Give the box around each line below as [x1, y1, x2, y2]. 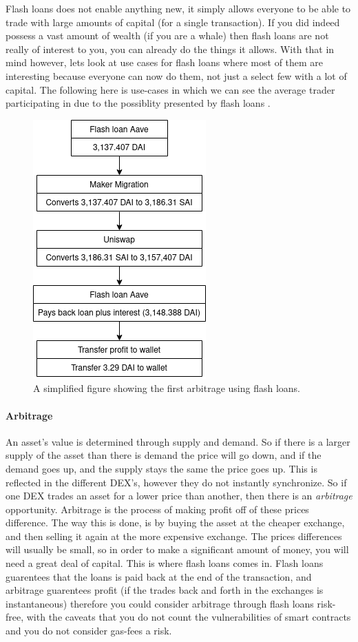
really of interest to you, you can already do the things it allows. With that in [6, 41, 335, 56]
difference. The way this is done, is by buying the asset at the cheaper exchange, [6, 515, 345, 530]
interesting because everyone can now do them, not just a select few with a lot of [6, 68, 347, 83]
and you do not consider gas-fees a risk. [6, 623, 172, 638]
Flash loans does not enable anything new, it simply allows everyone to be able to [6, 1, 351, 15]
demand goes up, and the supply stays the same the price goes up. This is [6, 461, 317, 475]
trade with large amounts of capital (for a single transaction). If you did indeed [6, 14, 340, 29]
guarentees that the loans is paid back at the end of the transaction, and [6, 569, 312, 583]
